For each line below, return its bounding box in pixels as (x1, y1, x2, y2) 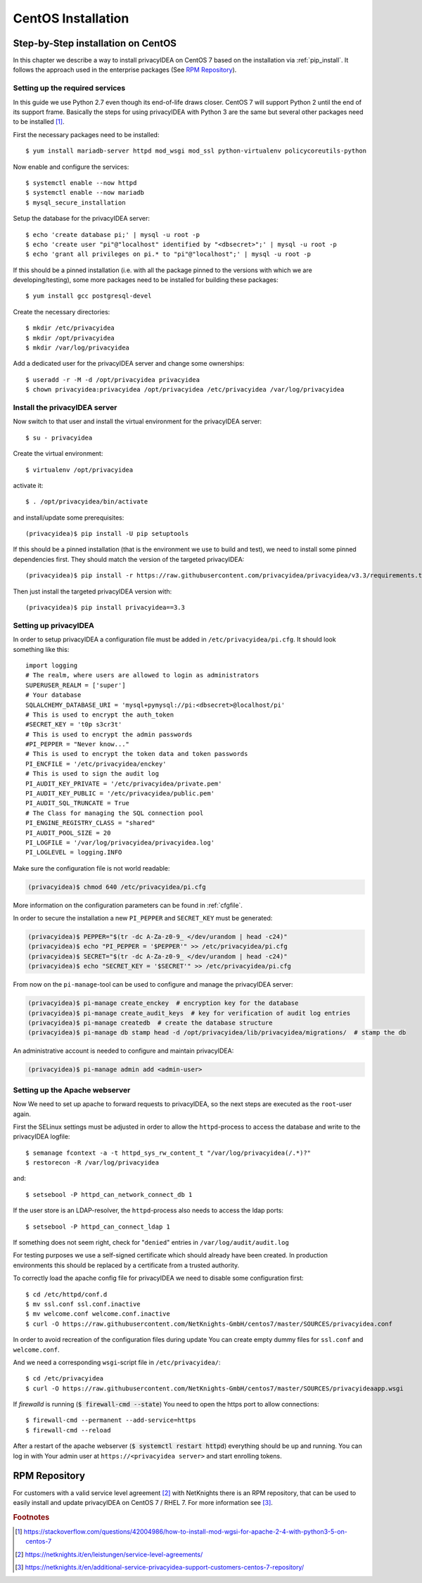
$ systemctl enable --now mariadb (25, 188, 144, 197)
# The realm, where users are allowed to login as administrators (25, 672, 260, 679)
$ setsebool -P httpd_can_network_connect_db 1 (25, 1191, 193, 1198)
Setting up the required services (13, 83, 126, 93)
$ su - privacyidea (25, 433, 93, 442)
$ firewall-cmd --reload (25, 1426, 111, 1434)
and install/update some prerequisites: (13, 513, 124, 522)
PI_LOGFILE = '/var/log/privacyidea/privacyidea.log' (25, 838, 215, 847)
